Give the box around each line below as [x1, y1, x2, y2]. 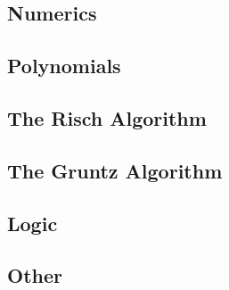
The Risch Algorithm [7, 104, 207, 131]
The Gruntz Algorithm [7, 156, 223, 184]
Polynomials [7, 52, 121, 79]
